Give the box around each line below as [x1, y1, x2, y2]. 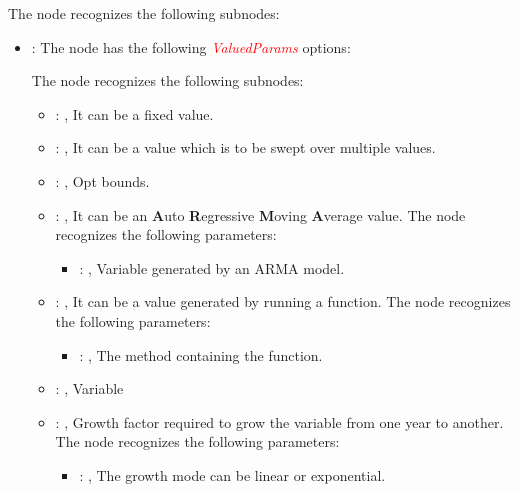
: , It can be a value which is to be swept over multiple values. [55, 137, 436, 158]
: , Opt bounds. [55, 170, 150, 191]
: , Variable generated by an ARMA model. [79, 257, 345, 278]
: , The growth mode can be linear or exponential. [79, 464, 386, 485]
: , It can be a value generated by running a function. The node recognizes [55, 291, 511, 312]
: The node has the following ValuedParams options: [31, 36, 351, 57]
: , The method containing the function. [79, 344, 323, 365]
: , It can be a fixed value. [55, 103, 214, 124]
